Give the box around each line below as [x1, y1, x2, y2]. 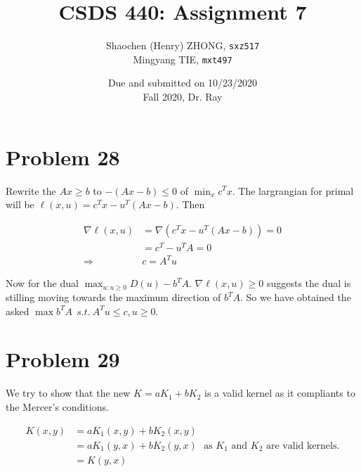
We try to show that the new [6, 385, 131, 400]
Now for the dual [6, 276, 79, 291]
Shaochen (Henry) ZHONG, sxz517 [105, 38, 260, 53]
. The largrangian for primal [232, 183, 354, 198]
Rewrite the [6, 183, 56, 198]
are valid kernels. [266, 440, 340, 451]
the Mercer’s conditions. [6, 399, 109, 414]
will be [6, 197, 34, 212]
